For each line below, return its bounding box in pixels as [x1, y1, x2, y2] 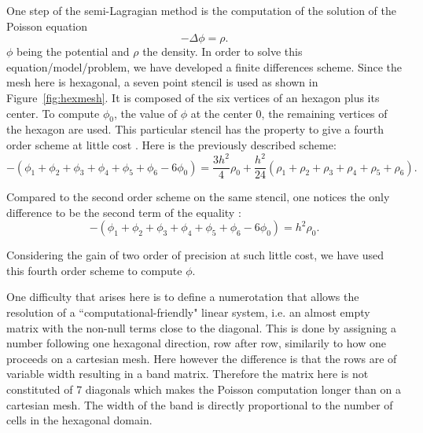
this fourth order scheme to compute [6, 262, 182, 278]
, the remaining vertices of [261, 105, 388, 121]
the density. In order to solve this [142, 43, 303, 60]
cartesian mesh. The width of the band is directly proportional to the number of [6, 396, 393, 413]
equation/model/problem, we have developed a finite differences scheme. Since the [6, 58, 403, 75]
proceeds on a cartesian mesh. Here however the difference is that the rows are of [6, 350, 397, 366]
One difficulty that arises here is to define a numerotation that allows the [6, 288, 359, 305]
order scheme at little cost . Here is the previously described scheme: [6, 136, 337, 152]
